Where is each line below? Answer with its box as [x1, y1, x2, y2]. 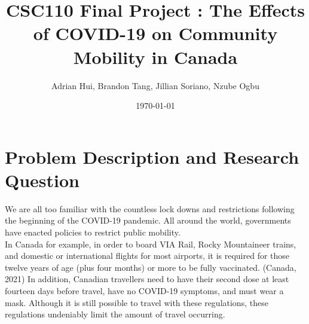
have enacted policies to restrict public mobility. [5, 226, 180, 238]
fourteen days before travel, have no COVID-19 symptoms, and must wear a [5, 284, 284, 297]
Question [5, 167, 79, 192]
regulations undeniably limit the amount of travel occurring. [5, 308, 225, 320]
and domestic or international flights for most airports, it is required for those [5, 249, 290, 262]
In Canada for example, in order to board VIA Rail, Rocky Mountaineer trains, [5, 237, 296, 250]
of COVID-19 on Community [33, 21, 278, 45]
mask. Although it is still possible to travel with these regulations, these [5, 296, 268, 308]
